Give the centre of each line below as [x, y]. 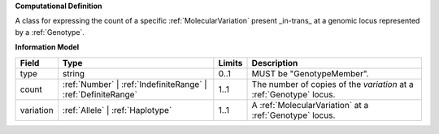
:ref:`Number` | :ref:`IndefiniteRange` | [135, 84]
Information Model [47, 47]
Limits [230, 63]
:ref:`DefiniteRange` [100, 94]
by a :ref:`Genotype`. [50, 32]
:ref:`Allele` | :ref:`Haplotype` [117, 110]
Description [275, 63]
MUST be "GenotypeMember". [310, 73]
